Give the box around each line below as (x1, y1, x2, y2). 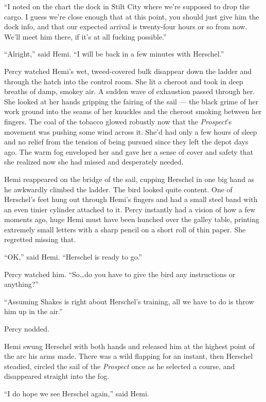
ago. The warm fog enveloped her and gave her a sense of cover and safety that (4, 146, 254, 157)
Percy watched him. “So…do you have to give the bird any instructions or (4, 268, 236, 279)
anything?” (4, 279, 39, 289)
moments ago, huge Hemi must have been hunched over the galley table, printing (4, 214, 260, 225)
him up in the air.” (4, 306, 63, 317)
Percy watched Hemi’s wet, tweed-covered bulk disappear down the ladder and (4, 65, 252, 76)
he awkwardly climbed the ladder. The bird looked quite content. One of (4, 184, 233, 194)
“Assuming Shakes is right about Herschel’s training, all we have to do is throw (4, 296, 254, 306)
